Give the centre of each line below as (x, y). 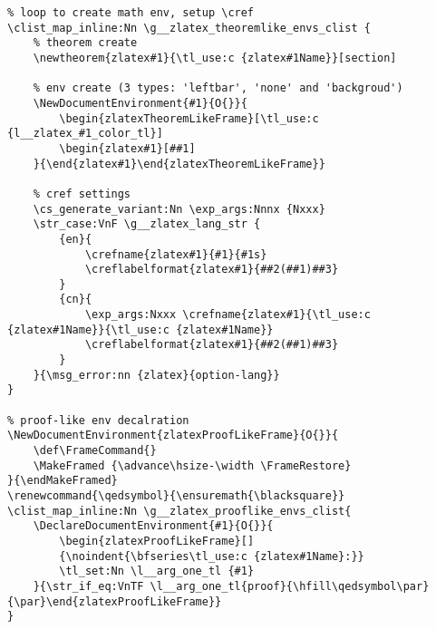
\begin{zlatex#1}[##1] (127, 148)
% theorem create (85, 43)
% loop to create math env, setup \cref (131, 13)
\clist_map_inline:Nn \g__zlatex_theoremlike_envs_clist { (189, 28)
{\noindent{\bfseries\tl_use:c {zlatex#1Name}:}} (212, 556)
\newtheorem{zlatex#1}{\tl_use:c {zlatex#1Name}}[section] (215, 58)
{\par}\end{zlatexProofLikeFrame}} (115, 601)
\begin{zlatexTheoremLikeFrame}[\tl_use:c (189, 118)
